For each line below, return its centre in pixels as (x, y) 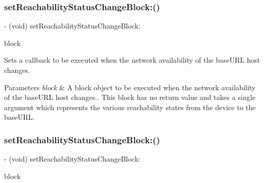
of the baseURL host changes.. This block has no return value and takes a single (130, 97)
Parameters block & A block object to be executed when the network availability (130, 87)
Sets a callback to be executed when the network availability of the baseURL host (132, 60)
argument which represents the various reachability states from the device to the (130, 107)
